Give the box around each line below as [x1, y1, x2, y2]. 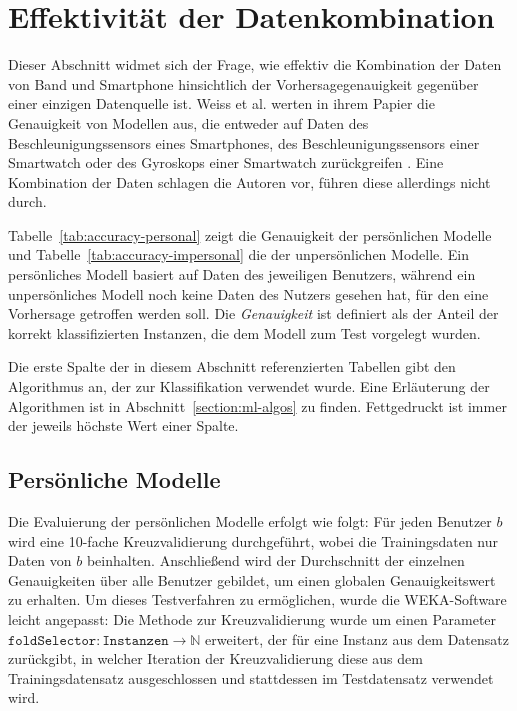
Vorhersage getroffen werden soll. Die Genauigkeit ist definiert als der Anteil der [8, 303, 499, 324]
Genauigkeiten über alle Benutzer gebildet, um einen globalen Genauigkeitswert [8, 569, 496, 590]
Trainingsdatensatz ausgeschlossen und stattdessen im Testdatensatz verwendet [8, 667, 494, 688]
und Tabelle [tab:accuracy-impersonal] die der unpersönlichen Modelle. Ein [8, 244, 470, 265]
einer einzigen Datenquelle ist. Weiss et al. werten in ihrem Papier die [8, 93, 435, 114]
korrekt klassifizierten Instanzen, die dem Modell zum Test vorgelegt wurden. [8, 322, 481, 343]
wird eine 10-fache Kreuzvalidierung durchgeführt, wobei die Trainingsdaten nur [8, 530, 499, 551]
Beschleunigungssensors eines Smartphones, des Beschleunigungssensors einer [8, 132, 480, 153]
